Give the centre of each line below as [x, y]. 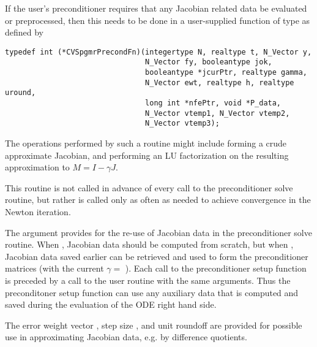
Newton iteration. [38, 212]
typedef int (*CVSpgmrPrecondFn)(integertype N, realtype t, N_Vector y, [158, 52]
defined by [24, 32]
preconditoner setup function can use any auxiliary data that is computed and [152, 292]
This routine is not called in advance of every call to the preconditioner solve [149, 187]
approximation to [37, 167]
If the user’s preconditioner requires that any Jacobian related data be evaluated [156, 8]
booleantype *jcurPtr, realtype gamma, [226, 73]
